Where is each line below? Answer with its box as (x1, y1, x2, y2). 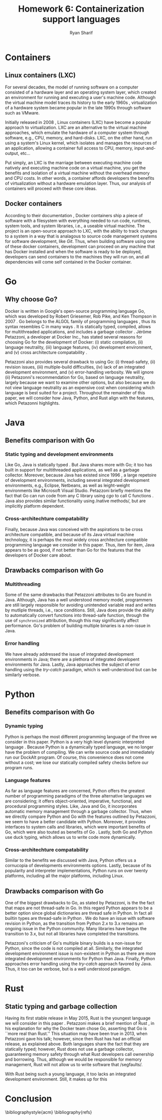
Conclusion (5, 1093, 52, 1104)
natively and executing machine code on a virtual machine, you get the (5, 165, 146, 170)
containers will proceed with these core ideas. (5, 186, 97, 191)
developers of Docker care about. (5, 552, 72, 558)
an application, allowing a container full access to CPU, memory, (5, 145, 133, 151)
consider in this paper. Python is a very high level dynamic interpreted (5, 739, 145, 745)
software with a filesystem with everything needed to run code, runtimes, (5, 218, 151, 223)
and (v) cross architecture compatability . (5, 349, 88, 355)
